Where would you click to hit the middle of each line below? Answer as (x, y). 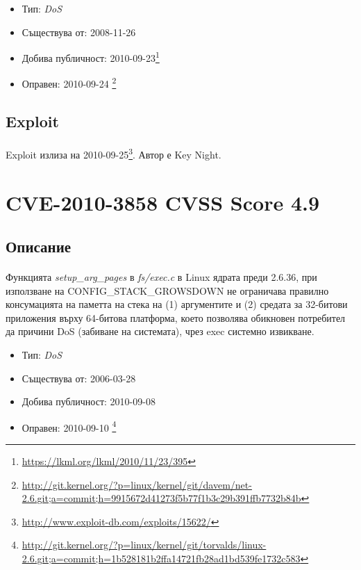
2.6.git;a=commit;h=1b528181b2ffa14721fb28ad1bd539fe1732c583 (161, 559)
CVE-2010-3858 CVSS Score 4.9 (163, 202)
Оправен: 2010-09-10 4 (69, 426)
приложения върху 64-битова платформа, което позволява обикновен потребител (176, 317)
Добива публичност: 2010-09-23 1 (91, 57)
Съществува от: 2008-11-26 (79, 32)
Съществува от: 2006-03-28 (79, 378)
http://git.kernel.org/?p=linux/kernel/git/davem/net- (137, 484)
